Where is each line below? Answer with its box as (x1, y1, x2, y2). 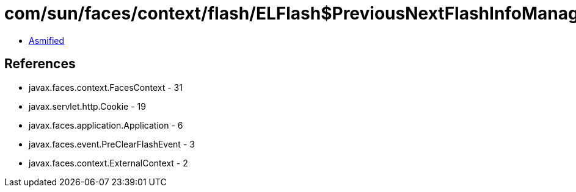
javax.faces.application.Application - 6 (29, 119, 183, 130)
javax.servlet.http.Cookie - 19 (29, 101, 146, 112)
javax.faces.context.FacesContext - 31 (29, 82, 183, 93)
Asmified (29, 35, 65, 46)
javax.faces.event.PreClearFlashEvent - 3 (29, 138, 195, 149)
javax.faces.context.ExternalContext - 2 (29, 157, 188, 168)
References (4, 56, 76, 72)
